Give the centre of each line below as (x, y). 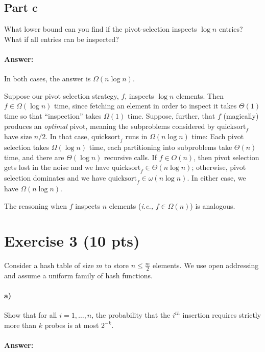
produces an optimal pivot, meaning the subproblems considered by (110, 126)
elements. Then (200, 95)
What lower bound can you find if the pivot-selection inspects (101, 29)
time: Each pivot (218, 136)
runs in (136, 136)
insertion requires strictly (222, 315)
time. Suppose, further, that (171, 115)
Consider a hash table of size (49, 265)
